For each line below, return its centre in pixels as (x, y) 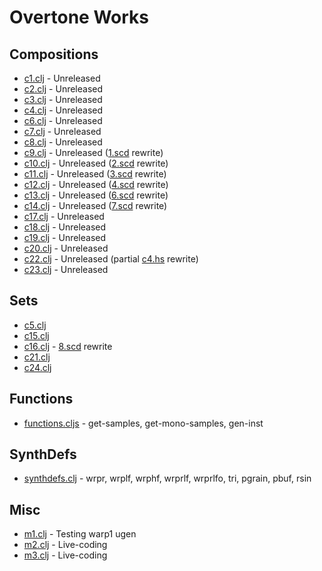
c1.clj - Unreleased (62, 78)
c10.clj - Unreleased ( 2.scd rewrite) (96, 163)
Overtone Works (79, 17)
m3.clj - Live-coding (65, 555)
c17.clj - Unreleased (64, 216)
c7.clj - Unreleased (62, 131)
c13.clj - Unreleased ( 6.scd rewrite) (96, 195)
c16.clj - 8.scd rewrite (68, 346)
